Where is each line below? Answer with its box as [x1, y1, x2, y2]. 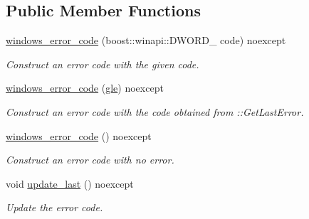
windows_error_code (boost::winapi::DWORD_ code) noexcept [6, 33, 286, 48]
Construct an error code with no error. [6, 152, 174, 167]
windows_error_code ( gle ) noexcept [6, 80, 164, 95]
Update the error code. [6, 200, 103, 215]
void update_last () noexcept [6, 176, 134, 191]
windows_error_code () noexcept [6, 128, 152, 143]
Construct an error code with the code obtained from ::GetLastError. [6, 104, 304, 119]
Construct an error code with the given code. [6, 56, 199, 71]
